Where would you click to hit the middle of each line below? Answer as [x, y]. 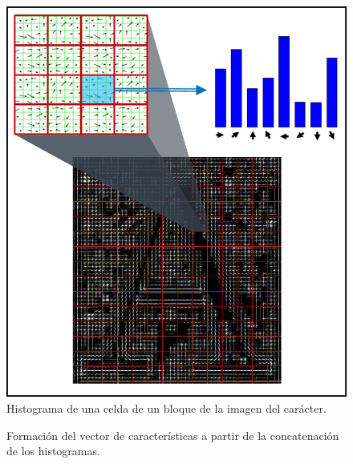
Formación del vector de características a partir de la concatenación [173, 435]
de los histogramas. [53, 451]
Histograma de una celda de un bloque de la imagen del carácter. [166, 408]
